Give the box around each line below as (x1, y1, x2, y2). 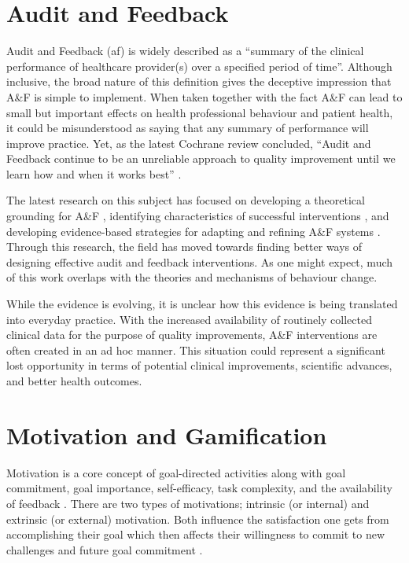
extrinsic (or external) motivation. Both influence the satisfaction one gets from (6, 510, 389, 527)
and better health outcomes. (6, 373, 142, 388)
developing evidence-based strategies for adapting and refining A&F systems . (6, 223, 381, 239)
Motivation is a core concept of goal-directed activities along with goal (6, 464, 346, 480)
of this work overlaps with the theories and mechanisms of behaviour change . (6, 269, 378, 285)
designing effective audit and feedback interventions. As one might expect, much (6, 253, 393, 270)
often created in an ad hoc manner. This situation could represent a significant (6, 341, 385, 358)
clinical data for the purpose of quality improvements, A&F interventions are (6, 326, 378, 343)
